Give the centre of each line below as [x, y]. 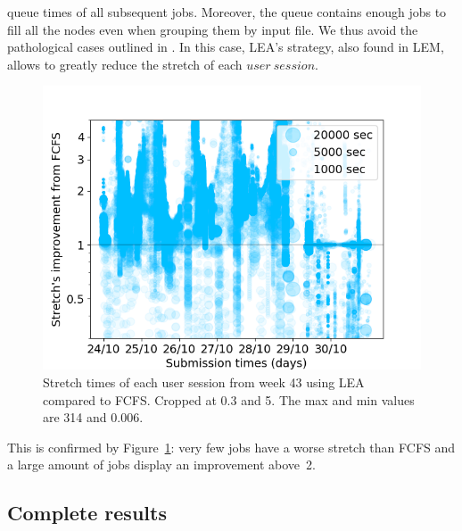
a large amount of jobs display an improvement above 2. [161, 465]
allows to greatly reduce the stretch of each [125, 64]
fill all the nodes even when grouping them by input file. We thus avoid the [213, 29]
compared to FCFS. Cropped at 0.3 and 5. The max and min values [229, 399]
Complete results [87, 513]
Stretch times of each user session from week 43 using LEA [204, 382]
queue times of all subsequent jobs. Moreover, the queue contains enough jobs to [227, 12]
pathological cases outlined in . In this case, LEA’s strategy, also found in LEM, [226, 47]
